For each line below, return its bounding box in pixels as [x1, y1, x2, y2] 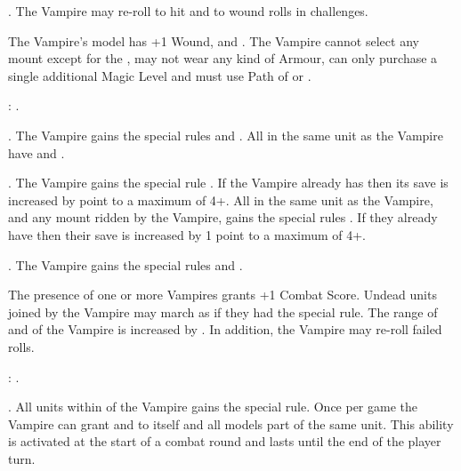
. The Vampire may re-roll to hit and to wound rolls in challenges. [8, 2, 368, 20]
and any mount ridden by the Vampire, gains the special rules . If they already [8, 208, 438, 227]
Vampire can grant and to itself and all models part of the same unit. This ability [8, 414, 454, 433]
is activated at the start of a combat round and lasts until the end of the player [8, 432, 441, 451]
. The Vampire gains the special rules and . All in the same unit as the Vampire [8, 125, 443, 144]
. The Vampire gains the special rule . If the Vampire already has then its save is [8, 173, 449, 192]
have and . [8, 143, 65, 162]
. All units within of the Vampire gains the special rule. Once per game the [8, 397, 418, 416]
